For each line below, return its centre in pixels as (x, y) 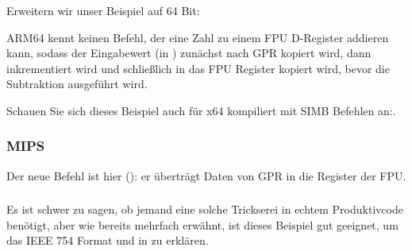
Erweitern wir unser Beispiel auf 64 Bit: (103, 10)
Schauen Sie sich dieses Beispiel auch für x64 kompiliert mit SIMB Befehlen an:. (201, 110)
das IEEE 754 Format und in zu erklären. (108, 240)
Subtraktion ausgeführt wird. (77, 84)
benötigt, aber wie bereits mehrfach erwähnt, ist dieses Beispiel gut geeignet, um (202, 224)
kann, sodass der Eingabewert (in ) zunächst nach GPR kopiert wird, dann (189, 53)
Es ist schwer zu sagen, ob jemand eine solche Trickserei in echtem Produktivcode (205, 209)
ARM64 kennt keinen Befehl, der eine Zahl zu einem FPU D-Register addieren (198, 37)
